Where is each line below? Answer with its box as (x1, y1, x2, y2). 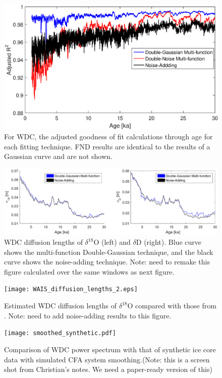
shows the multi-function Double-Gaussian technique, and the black (4, 246, 213, 257)
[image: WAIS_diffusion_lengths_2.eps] (4, 286, 138, 293)
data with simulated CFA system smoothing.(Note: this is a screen (4, 354, 210, 364)
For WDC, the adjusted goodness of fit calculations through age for (4, 131, 213, 142)
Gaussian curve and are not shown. (4, 151, 113, 161)
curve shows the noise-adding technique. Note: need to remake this (4, 256, 210, 267)
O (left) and (93, 237, 131, 247)
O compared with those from (127, 300, 216, 311)
